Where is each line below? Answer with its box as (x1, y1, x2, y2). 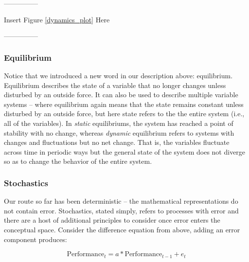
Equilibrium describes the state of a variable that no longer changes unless (4, 80, 226, 90)
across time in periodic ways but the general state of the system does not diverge (4, 146, 246, 157)
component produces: (4, 234, 67, 244)
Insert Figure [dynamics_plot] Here (4, 14, 110, 24)
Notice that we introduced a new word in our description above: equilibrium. (4, 70, 233, 80)
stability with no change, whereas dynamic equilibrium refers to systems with (4, 127, 234, 138)
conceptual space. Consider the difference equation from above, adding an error (4, 224, 240, 234)
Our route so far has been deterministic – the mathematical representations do (4, 196, 238, 206)
